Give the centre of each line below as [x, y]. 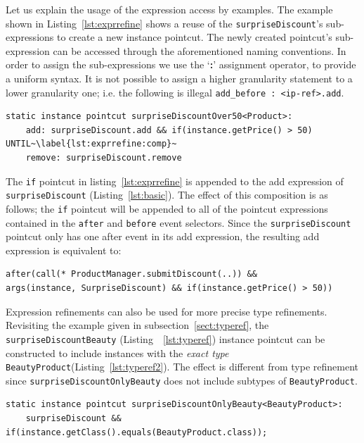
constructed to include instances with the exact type [117, 352]
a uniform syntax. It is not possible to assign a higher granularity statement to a [179, 79]
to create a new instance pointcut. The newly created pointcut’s [194, 37]
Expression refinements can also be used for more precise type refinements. [167, 311]
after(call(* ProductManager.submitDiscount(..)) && [131, 274]
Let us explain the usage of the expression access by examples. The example [169, 9]
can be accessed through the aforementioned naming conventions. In [200, 50]
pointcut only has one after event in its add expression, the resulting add [163, 236]
